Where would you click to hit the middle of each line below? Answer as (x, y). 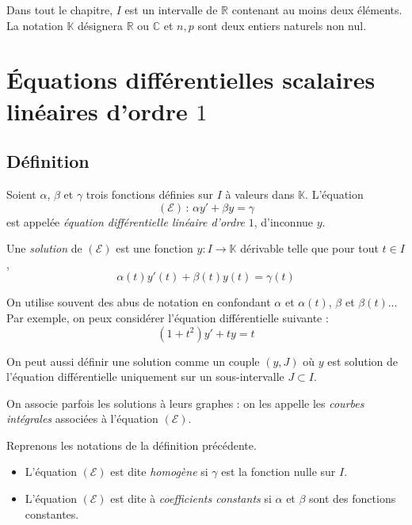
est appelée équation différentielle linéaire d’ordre (126, 221)
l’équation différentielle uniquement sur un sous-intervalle (145, 377)
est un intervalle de (171, 10)
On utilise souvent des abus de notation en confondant (139, 302)
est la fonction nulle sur (278, 472)
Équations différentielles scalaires (191, 80)
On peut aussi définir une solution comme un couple (133, 361)
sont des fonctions (353, 498)
